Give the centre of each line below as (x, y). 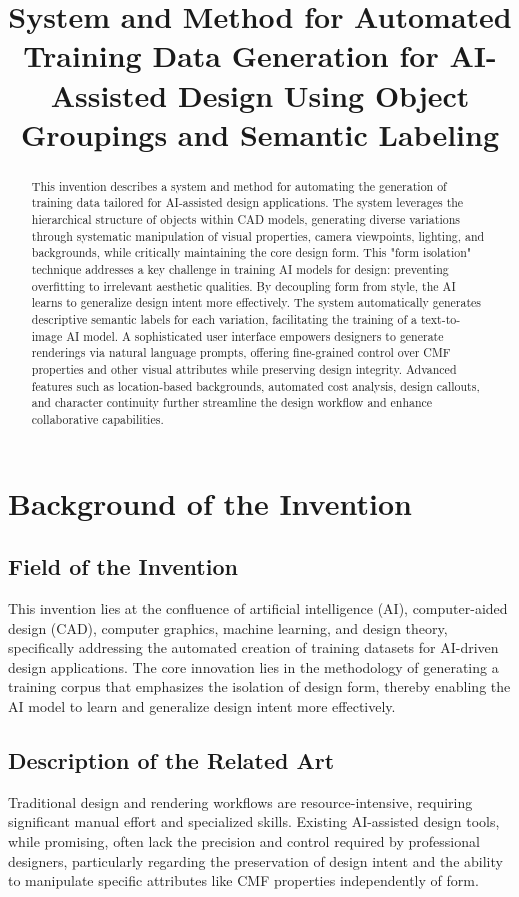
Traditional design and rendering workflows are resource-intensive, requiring (240, 801)
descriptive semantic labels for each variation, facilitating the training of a (224, 318)
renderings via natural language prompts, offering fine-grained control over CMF (241, 352)
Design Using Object (323, 94)
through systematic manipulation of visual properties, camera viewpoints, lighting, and (258, 235)
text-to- (440, 318)
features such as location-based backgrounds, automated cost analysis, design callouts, (255, 385)
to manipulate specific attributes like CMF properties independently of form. (243, 880)
